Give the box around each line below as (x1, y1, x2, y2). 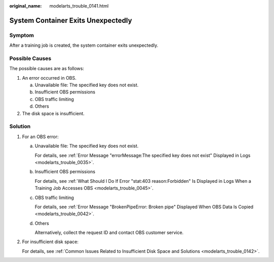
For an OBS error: (22, 134, 59, 140)
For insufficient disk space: (22, 239, 79, 245)
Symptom (9, 31, 34, 39)
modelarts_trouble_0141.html (49, 3, 109, 9)
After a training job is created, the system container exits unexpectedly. (9, 42, 158, 48)
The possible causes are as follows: (9, 65, 84, 72)
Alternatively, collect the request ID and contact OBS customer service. (35, 230, 184, 236)
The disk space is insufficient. (22, 110, 85, 116)
